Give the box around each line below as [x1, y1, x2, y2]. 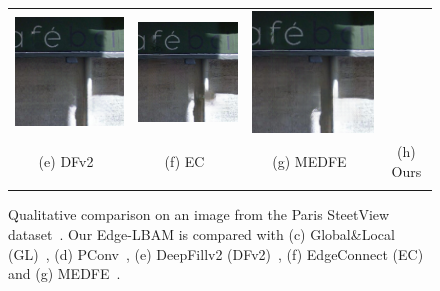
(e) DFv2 [38, 151, 94, 172]
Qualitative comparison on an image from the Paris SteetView [8, 204, 390, 225]
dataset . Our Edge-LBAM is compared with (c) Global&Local [8, 223, 395, 244]
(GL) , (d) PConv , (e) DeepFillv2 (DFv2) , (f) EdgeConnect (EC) [8, 243, 424, 264]
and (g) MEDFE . [8, 263, 121, 284]
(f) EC [164, 151, 205, 172]
